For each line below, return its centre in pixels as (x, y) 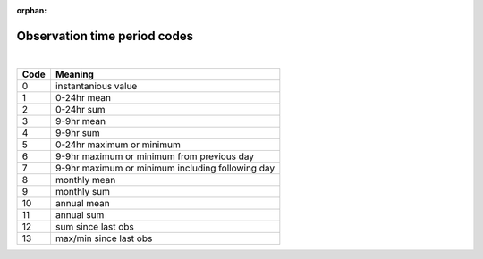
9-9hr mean (80, 121)
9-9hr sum (77, 133)
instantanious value (96, 87)
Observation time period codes (105, 36)
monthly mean (85, 180)
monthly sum (83, 192)
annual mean (83, 204)
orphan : (32, 10)
